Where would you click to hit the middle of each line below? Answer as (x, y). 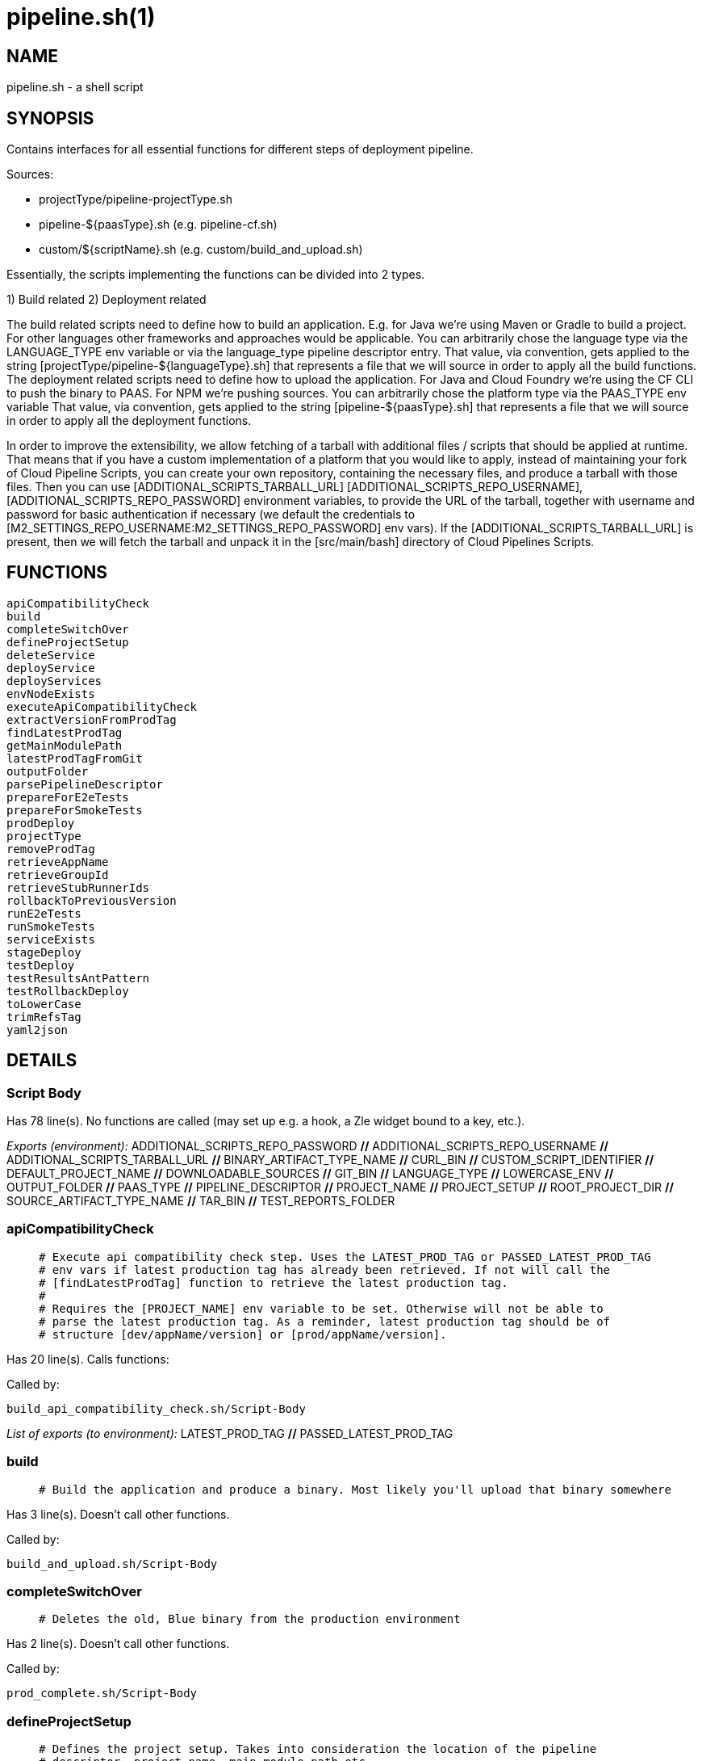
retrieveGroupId (58, 874)
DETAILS (42, 1061)
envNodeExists (51, 693)
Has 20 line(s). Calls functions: (88, 1359)
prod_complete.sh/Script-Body (102, 1694)
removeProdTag (51, 849)
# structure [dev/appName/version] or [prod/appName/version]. (243, 1334)
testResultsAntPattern (78, 978)
